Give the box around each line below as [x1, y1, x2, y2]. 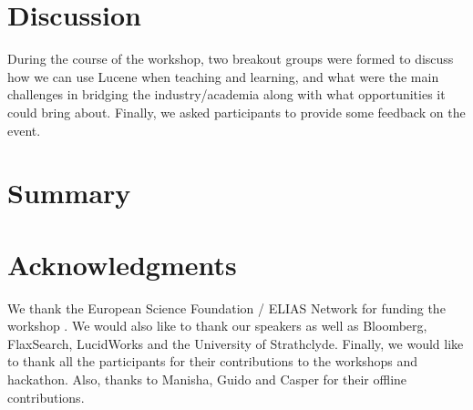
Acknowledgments [7, 245, 237, 282]
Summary [7, 174, 131, 211]
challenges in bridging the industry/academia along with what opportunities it [7, 85, 446, 104]
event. [7, 120, 41, 139]
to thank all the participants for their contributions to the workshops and [7, 352, 418, 371]
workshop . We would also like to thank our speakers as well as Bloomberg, [7, 316, 427, 335]
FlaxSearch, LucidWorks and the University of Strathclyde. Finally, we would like [7, 333, 464, 353]
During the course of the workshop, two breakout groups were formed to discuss [7, 49, 454, 68]
